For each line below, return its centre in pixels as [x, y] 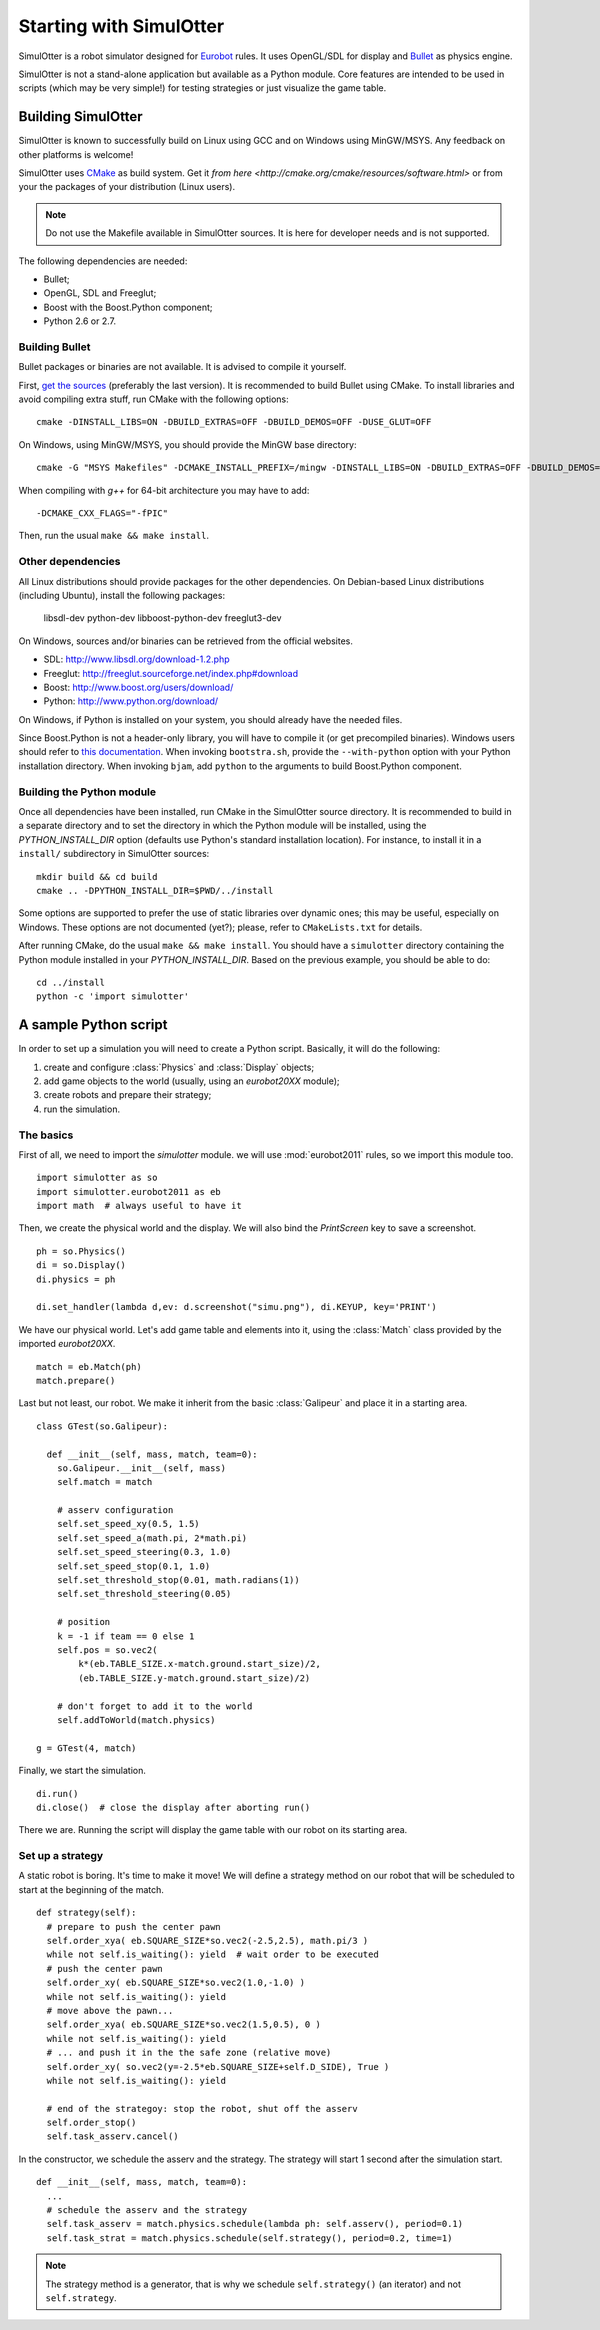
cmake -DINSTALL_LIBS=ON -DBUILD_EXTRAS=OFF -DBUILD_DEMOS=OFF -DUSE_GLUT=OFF [234, 422]
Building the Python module [87, 792]
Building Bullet [54, 347]
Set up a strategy [61, 1856]
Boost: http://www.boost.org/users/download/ [138, 687]
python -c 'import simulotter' [113, 996]
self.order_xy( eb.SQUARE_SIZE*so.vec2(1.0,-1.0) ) [175, 1983]
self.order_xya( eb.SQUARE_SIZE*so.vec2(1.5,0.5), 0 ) [184, 2024]
